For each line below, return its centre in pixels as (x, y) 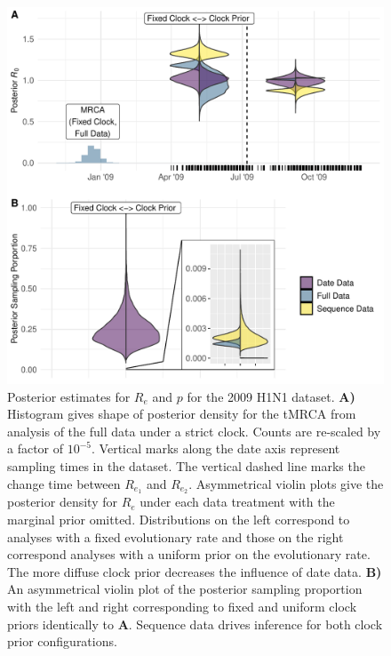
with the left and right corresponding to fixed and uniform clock (182, 606)
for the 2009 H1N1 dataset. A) (271, 396)
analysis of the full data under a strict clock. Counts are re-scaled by (194, 431)
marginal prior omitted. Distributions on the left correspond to (179, 520)
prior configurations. (62, 641)
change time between (64, 483)
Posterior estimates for (69, 396)
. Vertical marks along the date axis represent (216, 448)
